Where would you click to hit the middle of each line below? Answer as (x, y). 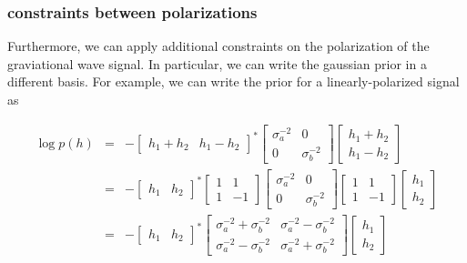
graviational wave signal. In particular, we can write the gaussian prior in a (217, 63)
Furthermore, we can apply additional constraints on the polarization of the (218, 46)
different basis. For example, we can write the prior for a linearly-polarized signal (233, 81)
